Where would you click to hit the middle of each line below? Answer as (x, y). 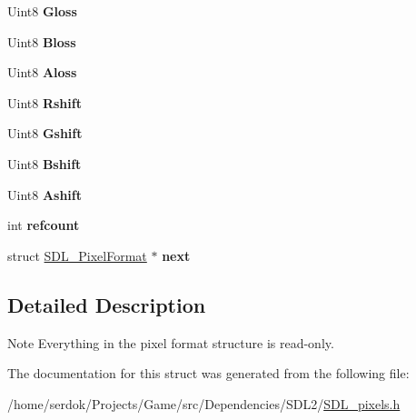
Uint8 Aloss (42, 72)
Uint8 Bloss (42, 41)
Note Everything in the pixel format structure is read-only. (171, 342)
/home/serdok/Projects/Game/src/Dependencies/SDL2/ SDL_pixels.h (204, 403)
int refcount (44, 225)
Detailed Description (107, 304)
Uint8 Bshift (45, 163)
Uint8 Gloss (42, 11)
